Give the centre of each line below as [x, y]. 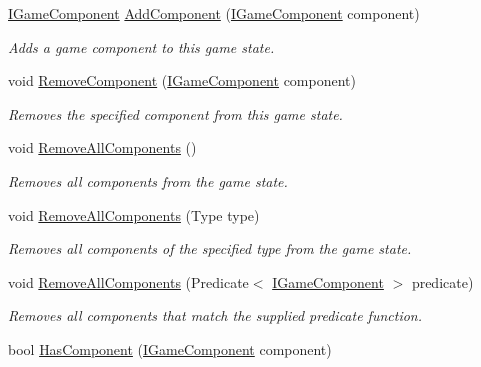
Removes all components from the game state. [148, 180]
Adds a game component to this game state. [141, 46]
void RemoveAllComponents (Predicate [128, 281]
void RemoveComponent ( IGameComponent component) [182, 80]
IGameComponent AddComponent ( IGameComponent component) [214, 13]
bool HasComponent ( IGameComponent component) [170, 348]
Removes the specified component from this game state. [175, 113]
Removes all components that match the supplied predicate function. [215, 315]
